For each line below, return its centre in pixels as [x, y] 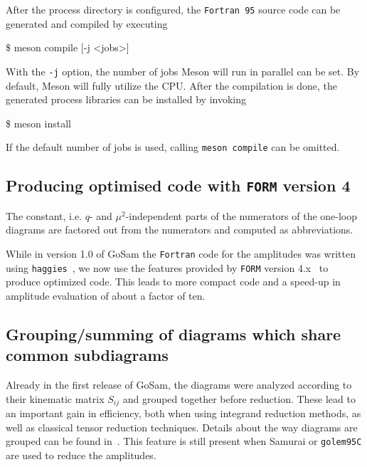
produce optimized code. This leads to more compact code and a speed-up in [173, 282]
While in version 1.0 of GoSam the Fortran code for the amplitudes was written [181, 253]
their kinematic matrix [55, 398]
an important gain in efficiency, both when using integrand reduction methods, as [183, 413]
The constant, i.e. [44, 215]
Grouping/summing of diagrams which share [174, 334]
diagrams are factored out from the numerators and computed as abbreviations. [180, 230]
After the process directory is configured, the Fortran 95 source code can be [173, 9]
